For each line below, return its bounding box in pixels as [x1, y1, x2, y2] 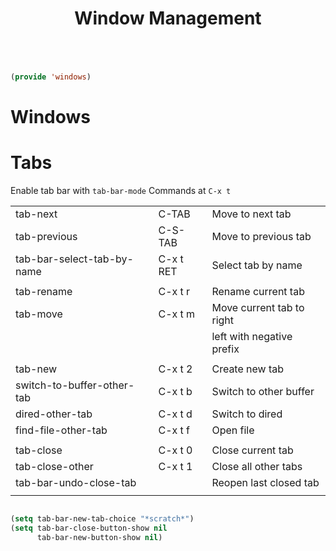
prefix [211, 342, 240, 356]
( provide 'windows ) [10, 72, 92, 82]
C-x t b [158, 385, 193, 399]
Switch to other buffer [211, 385, 315, 399]
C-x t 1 [158, 460, 193, 474]
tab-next [15, 207, 58, 221]
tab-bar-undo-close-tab [15, 476, 137, 490]
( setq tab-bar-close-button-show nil [10, 523, 168, 534]
